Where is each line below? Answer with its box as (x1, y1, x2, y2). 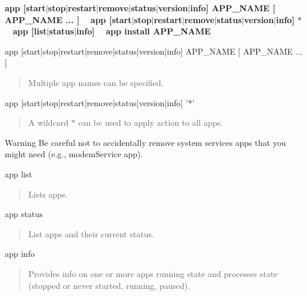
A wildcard (28, 116, 69, 129)
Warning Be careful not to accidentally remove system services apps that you (5, 136, 286, 148)
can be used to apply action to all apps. (78, 116, 223, 129)
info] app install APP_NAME (76, 25, 211, 37)
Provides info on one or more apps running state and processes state (28, 267, 278, 279)
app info (5, 247, 35, 260)
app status (5, 208, 43, 220)
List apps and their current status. (28, 227, 154, 240)
